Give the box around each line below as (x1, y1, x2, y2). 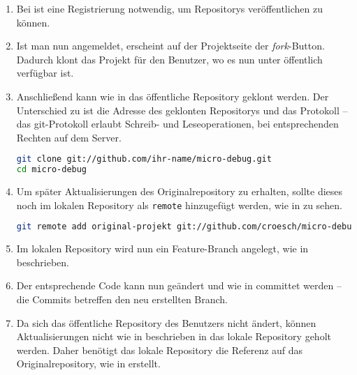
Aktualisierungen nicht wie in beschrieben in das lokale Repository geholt (16, 329, 331, 344)
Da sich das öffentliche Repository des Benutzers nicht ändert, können (16, 315, 316, 330)
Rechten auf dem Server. (16, 130, 122, 144)
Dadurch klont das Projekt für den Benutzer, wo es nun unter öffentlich (16, 52, 323, 66)
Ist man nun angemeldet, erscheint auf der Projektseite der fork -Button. (16, 38, 325, 53)
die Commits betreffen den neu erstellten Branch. (16, 292, 228, 306)
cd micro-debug (16, 164, 87, 175)
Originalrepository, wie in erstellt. (16, 356, 161, 371)
